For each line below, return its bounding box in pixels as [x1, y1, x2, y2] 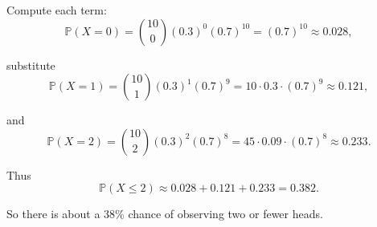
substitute [6, 56, 55, 73]
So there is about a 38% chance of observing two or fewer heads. [6, 205, 323, 222]
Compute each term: [6, 2, 107, 18]
